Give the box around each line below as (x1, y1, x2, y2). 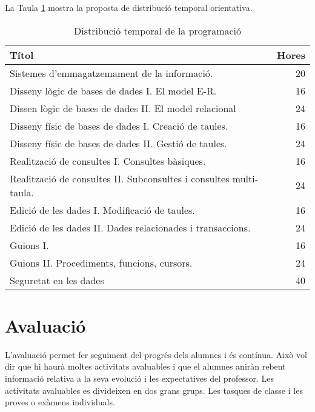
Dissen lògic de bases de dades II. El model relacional (10, 101, 236, 115)
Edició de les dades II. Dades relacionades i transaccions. (10, 220, 251, 234)
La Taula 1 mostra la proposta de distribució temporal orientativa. (5, 1, 253, 13)
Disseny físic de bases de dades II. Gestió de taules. (10, 136, 227, 150)
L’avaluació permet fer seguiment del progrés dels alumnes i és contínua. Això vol (5, 348, 307, 360)
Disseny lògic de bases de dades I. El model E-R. (10, 83, 217, 98)
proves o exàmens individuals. (5, 396, 115, 408)
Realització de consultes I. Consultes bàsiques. (10, 153, 206, 168)
